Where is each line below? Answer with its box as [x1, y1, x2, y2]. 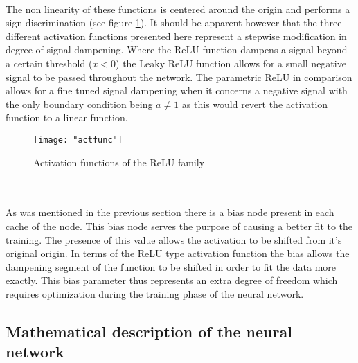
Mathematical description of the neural [6, 320, 292, 342]
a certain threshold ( [6, 55, 93, 70]
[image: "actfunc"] [33, 134, 123, 145]
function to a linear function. [6, 110, 128, 125]
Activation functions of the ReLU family [33, 154, 205, 169]
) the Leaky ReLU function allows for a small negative [116, 55, 346, 70]
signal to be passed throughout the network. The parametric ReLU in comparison [6, 69, 352, 84]
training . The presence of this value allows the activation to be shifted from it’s [6, 232, 342, 247]
